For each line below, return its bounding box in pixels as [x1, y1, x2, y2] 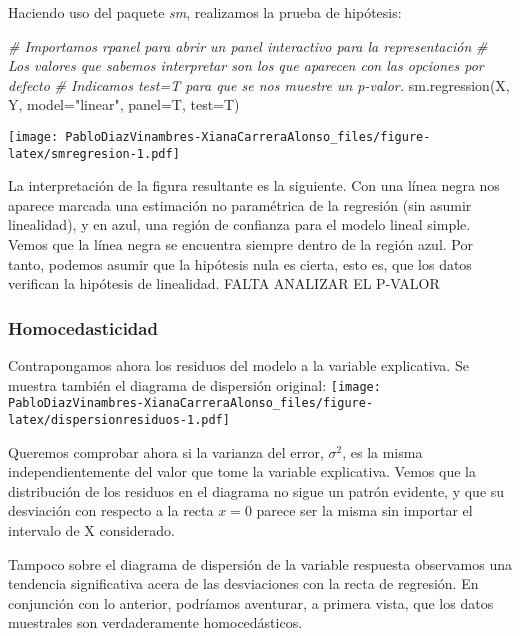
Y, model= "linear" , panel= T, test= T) [8, 94, 240, 115]
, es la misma [342, 441, 423, 462]
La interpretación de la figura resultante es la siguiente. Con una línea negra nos [8, 175, 500, 196]
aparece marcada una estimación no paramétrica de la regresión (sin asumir [8, 194, 472, 215]
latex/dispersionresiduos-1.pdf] [8, 412, 230, 427]
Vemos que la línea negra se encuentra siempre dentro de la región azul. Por [8, 234, 473, 255]
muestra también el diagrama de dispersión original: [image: [8, 374, 381, 395]
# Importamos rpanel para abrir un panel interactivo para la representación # [8, 35, 488, 56]
